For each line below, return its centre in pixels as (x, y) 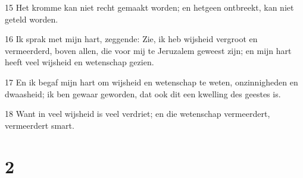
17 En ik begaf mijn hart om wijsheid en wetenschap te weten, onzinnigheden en (151, 82)
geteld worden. (32, 19)
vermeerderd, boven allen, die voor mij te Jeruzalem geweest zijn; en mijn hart (148, 50)
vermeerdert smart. (40, 125)
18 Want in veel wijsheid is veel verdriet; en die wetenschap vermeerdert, (138, 114)
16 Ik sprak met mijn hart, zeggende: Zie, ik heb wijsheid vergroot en (131, 39)
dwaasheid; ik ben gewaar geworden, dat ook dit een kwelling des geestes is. (143, 93)
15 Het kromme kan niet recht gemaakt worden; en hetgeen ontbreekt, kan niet (149, 7)
